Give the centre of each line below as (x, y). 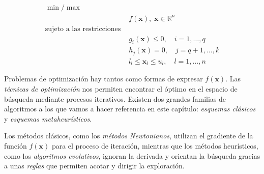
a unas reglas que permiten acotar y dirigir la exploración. (94, 166)
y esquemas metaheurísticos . (48, 118)
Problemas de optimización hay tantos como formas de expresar (104, 79)
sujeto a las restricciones (83, 29)
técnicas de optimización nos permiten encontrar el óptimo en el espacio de (121, 88)
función (16, 145)
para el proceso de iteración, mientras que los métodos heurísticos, (155, 145)
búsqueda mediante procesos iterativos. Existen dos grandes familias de (115, 98)
